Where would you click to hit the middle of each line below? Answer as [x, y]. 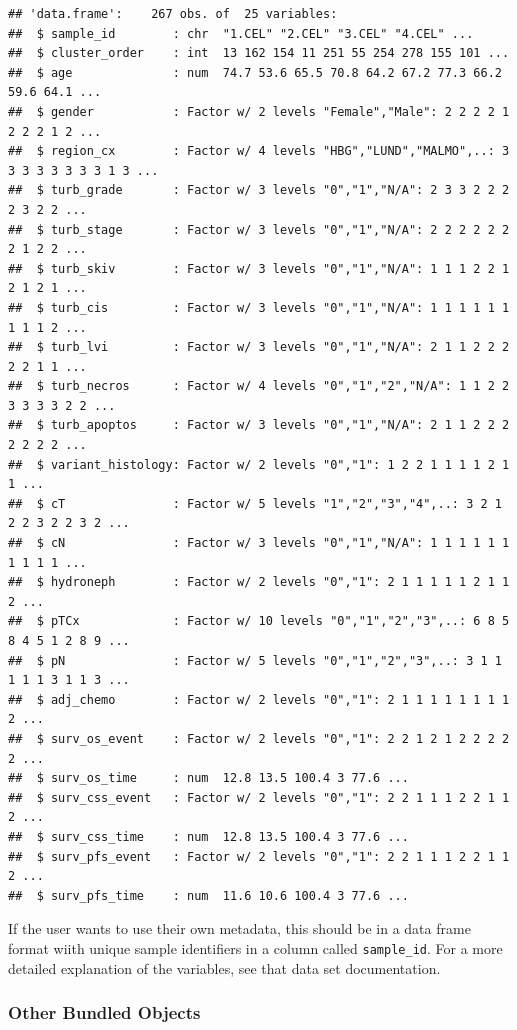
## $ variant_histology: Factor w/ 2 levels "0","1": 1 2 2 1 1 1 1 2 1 [259, 464]
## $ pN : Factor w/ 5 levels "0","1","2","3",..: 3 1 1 [255, 660]
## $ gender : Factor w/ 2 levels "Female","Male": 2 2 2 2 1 [259, 111]
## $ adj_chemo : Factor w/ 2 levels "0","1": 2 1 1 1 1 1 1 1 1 [259, 699]
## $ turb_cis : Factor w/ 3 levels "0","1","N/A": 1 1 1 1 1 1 [259, 307]
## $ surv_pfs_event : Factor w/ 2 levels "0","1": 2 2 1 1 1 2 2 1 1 [259, 856]
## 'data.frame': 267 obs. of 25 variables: [173, 14]
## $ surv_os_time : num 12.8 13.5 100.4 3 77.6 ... [208, 778]
